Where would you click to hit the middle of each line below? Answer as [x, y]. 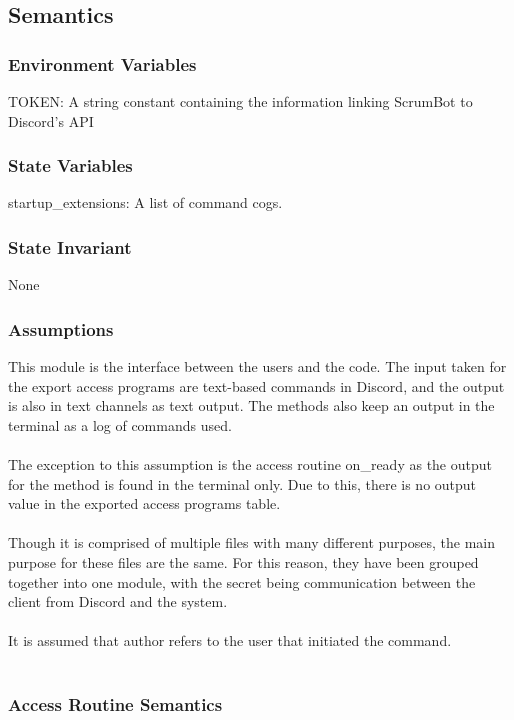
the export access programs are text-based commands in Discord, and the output [256, 385]
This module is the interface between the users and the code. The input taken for [257, 366]
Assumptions [61, 328]
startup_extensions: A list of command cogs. [145, 202]
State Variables [70, 165]
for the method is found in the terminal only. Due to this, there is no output [242, 483]
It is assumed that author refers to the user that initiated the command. [230, 640]
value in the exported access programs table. [144, 503]
